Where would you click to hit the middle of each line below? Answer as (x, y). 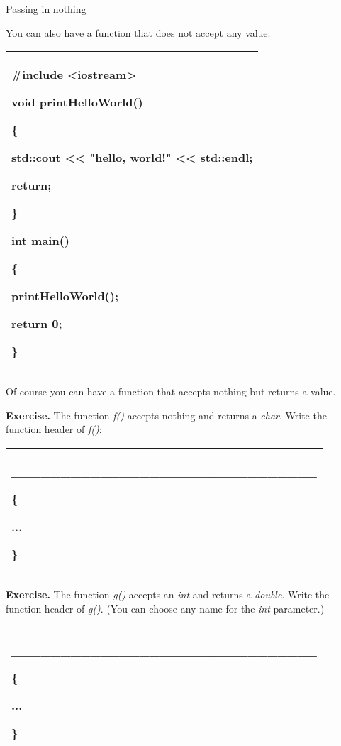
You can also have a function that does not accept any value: (138, 32)
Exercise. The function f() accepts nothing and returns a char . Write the (166, 415)
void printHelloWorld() (77, 102)
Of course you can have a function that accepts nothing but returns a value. (171, 391)
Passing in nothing (46, 9)
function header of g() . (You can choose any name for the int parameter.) (165, 608)
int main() (41, 241)
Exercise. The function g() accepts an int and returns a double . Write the (168, 594)
